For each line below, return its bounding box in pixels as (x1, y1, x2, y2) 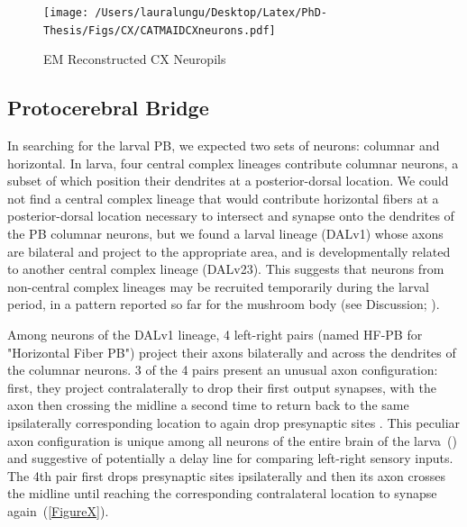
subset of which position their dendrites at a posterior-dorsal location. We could (7, 171, 449, 190)
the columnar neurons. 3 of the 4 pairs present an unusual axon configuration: (7, 360, 438, 379)
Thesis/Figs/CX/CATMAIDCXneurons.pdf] (43, 23, 276, 37)
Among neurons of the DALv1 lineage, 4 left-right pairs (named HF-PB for (7, 325, 423, 344)
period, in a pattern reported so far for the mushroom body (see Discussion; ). (7, 295, 440, 313)
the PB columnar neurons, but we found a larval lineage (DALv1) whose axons (7, 224, 444, 243)
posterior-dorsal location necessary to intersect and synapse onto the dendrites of (7, 206, 454, 225)
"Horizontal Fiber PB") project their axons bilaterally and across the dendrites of (7, 342, 456, 361)
